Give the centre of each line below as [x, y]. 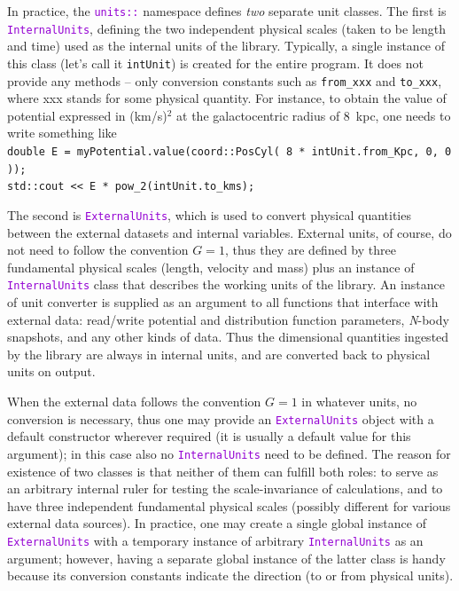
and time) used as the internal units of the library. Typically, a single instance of [226, 46]
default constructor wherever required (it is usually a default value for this [209, 436]
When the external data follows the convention [134, 402]
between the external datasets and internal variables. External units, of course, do [229, 232]
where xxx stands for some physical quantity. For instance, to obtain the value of [227, 98]
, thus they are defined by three [310, 250]
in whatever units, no [359, 402]
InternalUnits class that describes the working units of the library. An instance [226, 284]
